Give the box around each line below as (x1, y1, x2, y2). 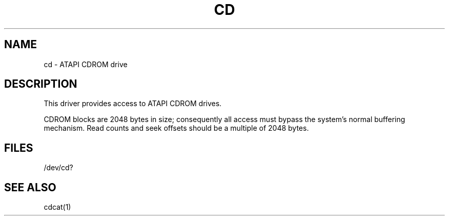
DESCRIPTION (4, 77, 77, 91)
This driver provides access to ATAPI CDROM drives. (44, 99, 222, 108)
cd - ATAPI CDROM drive (44, 59, 128, 69)
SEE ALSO (4, 181, 56, 194)
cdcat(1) (44, 203, 71, 212)
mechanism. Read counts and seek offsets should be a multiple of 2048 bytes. (44, 124, 309, 133)
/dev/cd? (44, 163, 73, 172)
